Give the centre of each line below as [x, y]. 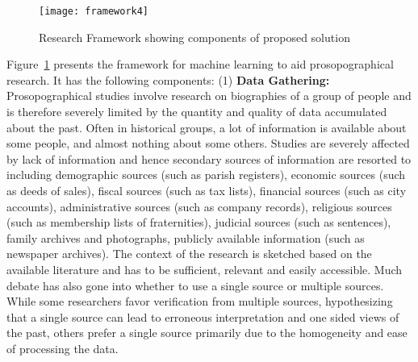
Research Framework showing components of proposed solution [194, 37]
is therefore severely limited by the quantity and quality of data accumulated [197, 112]
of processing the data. [63, 348]
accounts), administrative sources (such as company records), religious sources [199, 206]
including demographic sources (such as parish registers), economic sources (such [206, 175]
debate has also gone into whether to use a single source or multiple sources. [195, 285]
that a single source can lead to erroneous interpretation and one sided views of [203, 316]
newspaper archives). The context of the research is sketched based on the [189, 254]
